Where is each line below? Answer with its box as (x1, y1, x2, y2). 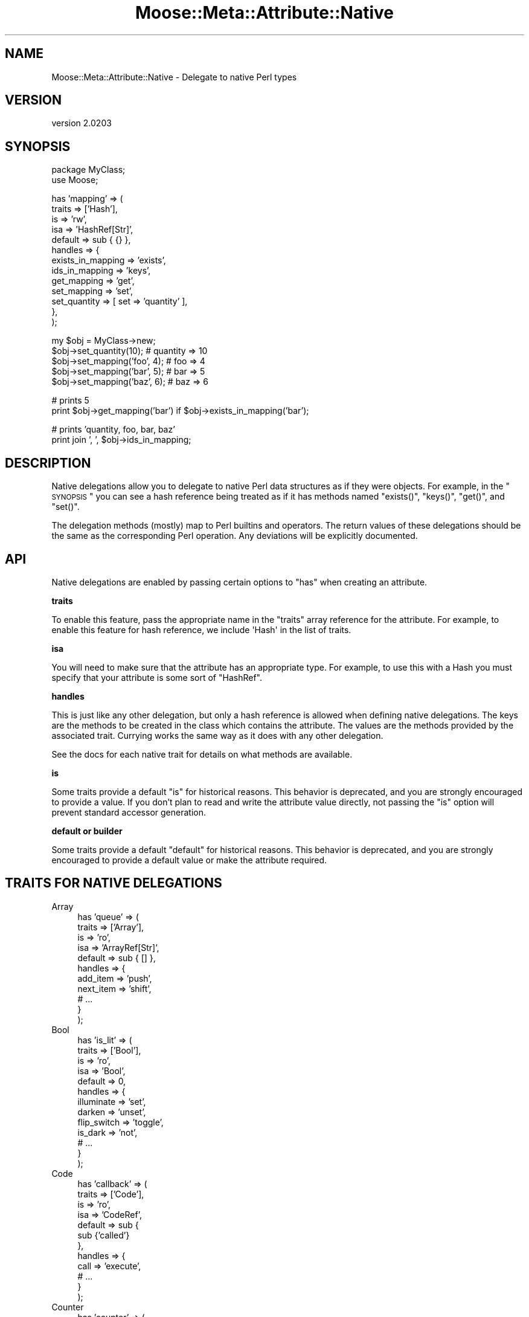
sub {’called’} (77, 1229, 130, 1240)
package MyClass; (51, 164, 126, 175)
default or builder (51, 825, 123, 836)
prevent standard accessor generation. (51, 807, 206, 817)
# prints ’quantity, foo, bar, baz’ (51, 424, 175, 435)
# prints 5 (51, 395, 89, 406)
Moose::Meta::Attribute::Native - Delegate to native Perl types (51, 71, 297, 82)
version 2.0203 (51, 118, 112, 129)
